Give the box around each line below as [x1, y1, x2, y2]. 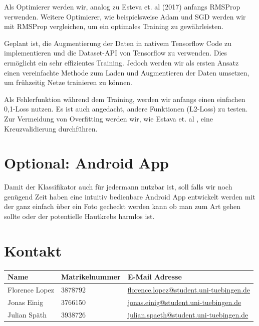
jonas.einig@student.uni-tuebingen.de [127, 296, 241, 307]
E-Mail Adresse [127, 271, 182, 282]
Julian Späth [8, 309, 47, 319]
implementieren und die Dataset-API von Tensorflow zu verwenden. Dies [4, 47, 227, 58]
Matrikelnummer [61, 271, 121, 282]
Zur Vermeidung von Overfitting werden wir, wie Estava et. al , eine [4, 113, 213, 123]
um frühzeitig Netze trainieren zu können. [4, 77, 133, 87]
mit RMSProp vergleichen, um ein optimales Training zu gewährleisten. [4, 21, 223, 31]
